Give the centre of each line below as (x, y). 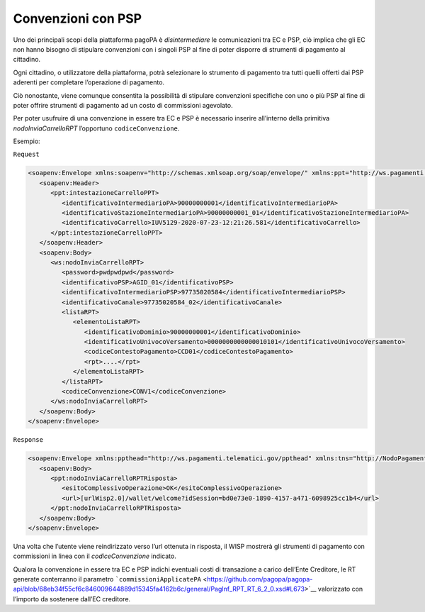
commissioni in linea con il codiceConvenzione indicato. (95, 556)
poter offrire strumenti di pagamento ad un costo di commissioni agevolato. (123, 105)
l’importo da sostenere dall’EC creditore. (72, 599)
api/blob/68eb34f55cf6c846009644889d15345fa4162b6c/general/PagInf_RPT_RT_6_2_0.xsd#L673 (159, 589)
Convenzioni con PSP (78, 18)
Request (27, 155)
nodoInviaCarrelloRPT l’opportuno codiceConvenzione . (96, 128)
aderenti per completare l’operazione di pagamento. (89, 82)
